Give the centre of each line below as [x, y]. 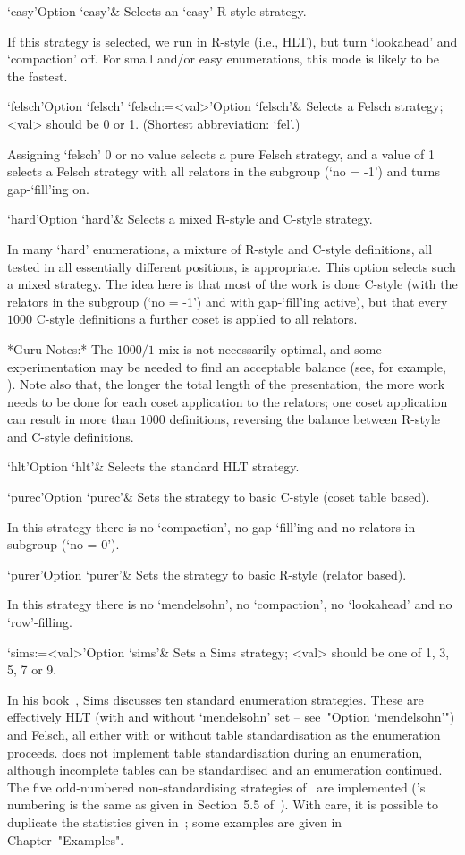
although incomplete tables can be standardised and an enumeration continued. [225, 770]
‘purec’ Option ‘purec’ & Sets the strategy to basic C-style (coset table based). [219, 497]
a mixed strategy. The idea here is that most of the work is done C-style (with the [232, 284]
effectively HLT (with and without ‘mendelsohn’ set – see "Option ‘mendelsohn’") [231, 717]
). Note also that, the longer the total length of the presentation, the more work [226, 384]
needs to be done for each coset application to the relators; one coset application [228, 401]
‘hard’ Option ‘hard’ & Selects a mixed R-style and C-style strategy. [190, 219]
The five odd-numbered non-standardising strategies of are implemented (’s [216, 787]
